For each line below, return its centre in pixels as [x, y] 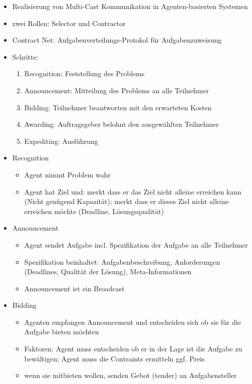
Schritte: [25, 56]
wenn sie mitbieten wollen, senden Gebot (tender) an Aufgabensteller [131, 375]
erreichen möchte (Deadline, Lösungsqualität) [94, 211]
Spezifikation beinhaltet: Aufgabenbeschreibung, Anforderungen [122, 261]
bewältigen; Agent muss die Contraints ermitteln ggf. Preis [114, 358]
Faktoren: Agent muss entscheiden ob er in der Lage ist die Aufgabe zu [133, 349]
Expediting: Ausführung [61, 141]
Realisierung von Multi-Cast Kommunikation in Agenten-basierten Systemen [130, 6]
